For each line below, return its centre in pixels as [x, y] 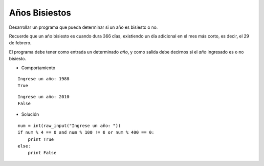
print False [42, 153]
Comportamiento [38, 68]
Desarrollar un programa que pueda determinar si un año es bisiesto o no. [83, 27]
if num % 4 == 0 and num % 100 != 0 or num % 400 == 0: [86, 132]
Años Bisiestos [40, 13]
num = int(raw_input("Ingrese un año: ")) [69, 126]
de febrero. [20, 43]
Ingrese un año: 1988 [44, 79]
